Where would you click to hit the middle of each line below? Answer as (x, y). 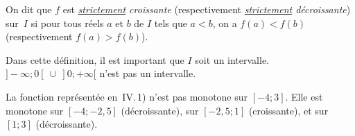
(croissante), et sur (288, 110)
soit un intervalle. (232, 59)
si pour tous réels (67, 23)
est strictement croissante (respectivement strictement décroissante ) (207, 9)
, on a (225, 23)
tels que (171, 23)
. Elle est (304, 96)
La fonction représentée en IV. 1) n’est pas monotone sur (127, 96)
